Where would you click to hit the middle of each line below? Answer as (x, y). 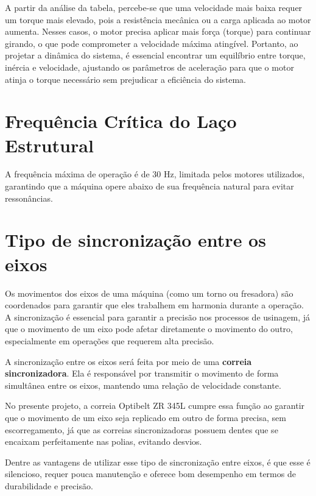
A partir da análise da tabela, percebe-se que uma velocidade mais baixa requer (154, 7)
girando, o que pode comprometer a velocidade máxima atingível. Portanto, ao (152, 43)
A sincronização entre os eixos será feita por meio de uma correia (128, 361)
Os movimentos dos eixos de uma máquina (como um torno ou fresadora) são (149, 293)
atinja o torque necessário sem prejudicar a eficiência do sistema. (126, 79)
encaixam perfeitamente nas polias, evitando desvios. (104, 441)
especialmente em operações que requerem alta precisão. (110, 340)
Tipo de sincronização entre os (135, 240)
